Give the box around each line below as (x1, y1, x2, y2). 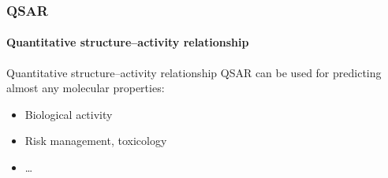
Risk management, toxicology (24, 132, 167, 149)
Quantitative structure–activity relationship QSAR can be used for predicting (6, 64, 382, 80)
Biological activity (24, 106, 113, 122)
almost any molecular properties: (6, 80, 165, 96)
